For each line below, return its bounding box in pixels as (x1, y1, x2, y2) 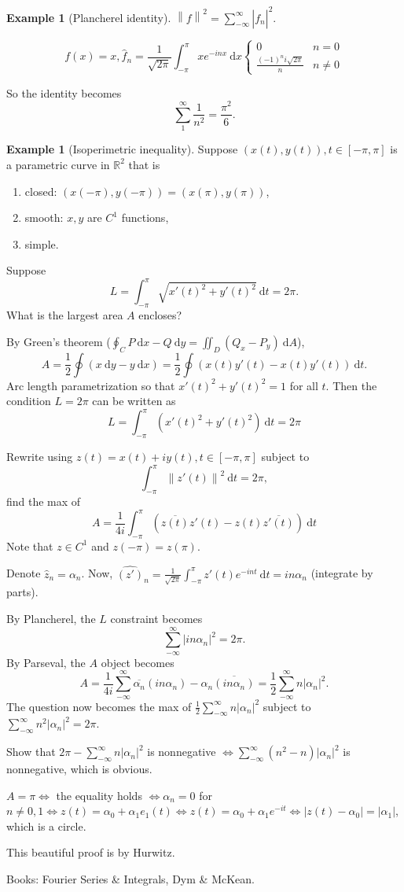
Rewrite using (6, 448, 73, 465)
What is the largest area (6, 307, 123, 323)
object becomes (101, 654, 174, 670)
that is (128, 156, 160, 172)
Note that (6, 537, 53, 554)
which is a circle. (6, 817, 86, 834)
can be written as (92, 393, 176, 409)
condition (6, 393, 51, 409)
